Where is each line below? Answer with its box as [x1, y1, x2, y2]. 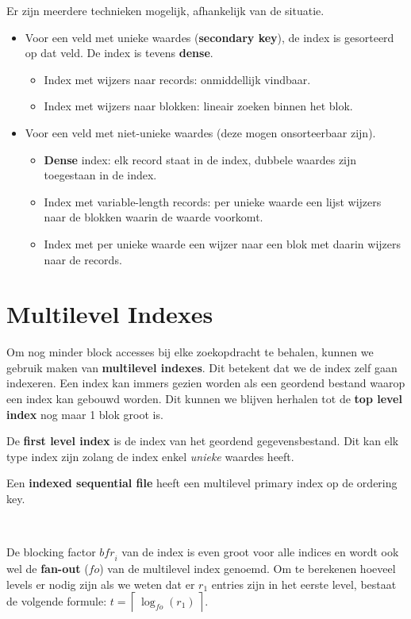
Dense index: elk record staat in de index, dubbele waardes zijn [44, 151, 357, 167]
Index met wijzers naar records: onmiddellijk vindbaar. [44, 71, 311, 87]
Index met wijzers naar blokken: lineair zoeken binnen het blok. [44, 98, 353, 114]
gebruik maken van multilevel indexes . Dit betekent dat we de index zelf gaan [6, 359, 398, 375]
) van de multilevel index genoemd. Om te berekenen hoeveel [99, 559, 396, 576]
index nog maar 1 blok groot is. [6, 406, 163, 422]
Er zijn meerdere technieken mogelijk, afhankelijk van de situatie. [6, 2, 325, 18]
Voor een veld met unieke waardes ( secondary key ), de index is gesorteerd [25, 29, 394, 45]
